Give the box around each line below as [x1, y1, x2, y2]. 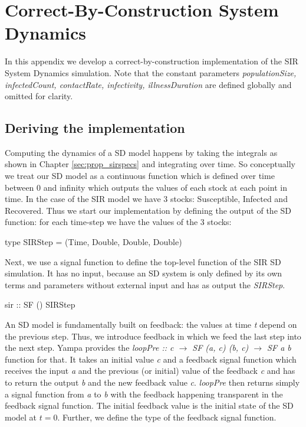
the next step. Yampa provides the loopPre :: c [5, 341, 174, 354]
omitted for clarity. [5, 90, 73, 102]
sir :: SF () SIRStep [5, 298, 75, 311]
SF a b [267, 341, 291, 354]
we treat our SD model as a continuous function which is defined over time [5, 170, 275, 182]
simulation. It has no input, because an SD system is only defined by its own [5, 267, 282, 279]
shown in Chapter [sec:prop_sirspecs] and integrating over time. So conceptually [5, 158, 295, 170]
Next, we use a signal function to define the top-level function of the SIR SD [5, 255, 281, 268]
